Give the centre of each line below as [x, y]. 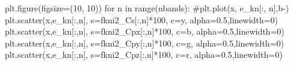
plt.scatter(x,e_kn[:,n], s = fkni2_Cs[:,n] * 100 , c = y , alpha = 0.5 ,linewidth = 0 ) [141, 19]
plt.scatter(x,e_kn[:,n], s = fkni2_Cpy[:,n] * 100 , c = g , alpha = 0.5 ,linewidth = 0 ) [144, 43]
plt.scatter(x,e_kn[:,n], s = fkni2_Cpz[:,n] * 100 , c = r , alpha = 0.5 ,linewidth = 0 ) [144, 55]
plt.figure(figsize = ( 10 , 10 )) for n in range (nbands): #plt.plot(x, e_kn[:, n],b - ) [147, 8]
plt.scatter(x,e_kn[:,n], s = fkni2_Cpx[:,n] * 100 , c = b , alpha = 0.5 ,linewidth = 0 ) [145, 31]
